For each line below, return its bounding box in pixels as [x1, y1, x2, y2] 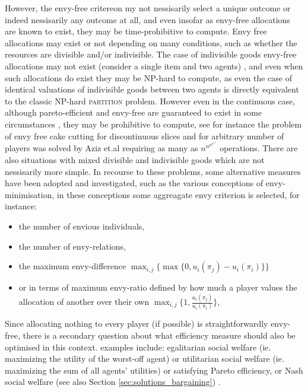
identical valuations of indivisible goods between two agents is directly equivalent [5, 83, 299, 95]
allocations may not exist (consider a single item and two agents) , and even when [5, 59, 303, 72]
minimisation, [5, 188, 55, 200]
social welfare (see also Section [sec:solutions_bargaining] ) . [5, 375, 221, 388]
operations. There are [220, 142, 298, 154]
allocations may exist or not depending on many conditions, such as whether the [5, 36, 297, 49]
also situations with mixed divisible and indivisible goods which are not [5, 153, 265, 165]
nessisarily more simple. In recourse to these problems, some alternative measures [5, 165, 301, 177]
